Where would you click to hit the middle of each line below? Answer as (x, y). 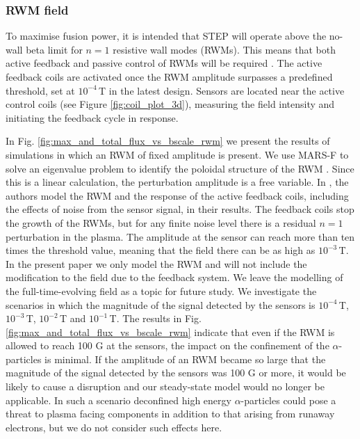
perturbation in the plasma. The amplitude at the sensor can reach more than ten (180, 236)
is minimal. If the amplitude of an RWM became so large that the (185, 359)
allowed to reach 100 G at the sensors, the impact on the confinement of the (167, 345)
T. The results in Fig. (155, 318)
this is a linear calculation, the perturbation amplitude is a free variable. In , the (177, 182)
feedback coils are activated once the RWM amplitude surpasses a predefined (169, 77)
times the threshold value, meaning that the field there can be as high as (161, 250)
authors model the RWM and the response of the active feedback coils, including (177, 195)
